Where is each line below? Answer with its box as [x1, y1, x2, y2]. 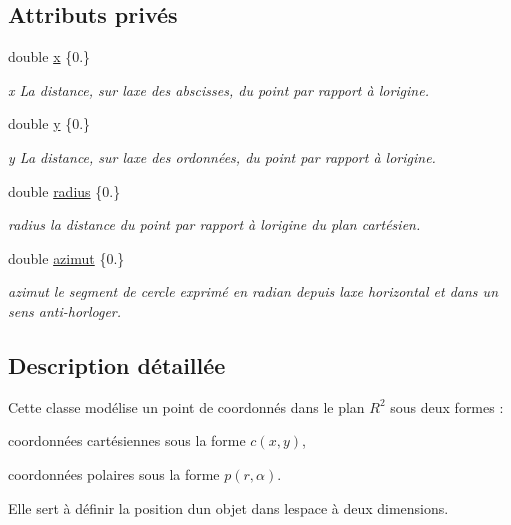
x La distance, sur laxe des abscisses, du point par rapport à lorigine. [8, 79, 429, 100]
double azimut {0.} [8, 247, 125, 268]
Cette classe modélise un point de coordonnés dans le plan [8, 396, 365, 417]
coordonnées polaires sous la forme [8, 463, 220, 484]
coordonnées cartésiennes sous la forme [8, 430, 246, 451]
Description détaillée [8, 349, 226, 380]
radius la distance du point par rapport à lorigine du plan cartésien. [8, 214, 421, 235]
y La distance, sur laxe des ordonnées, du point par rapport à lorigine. [8, 146, 436, 167]
